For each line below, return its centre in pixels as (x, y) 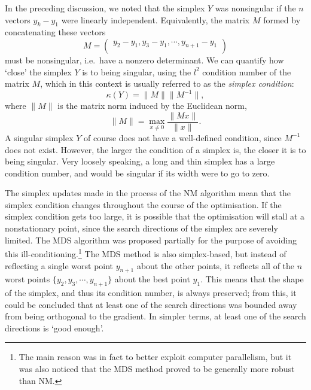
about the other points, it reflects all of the (216, 265)
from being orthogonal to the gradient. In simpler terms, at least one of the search (155, 316)
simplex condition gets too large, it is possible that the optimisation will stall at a (155, 216)
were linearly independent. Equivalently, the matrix (155, 19)
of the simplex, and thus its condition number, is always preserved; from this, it (151, 293)
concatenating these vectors (55, 32)
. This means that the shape (252, 279)
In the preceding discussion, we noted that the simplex (105, 8)
